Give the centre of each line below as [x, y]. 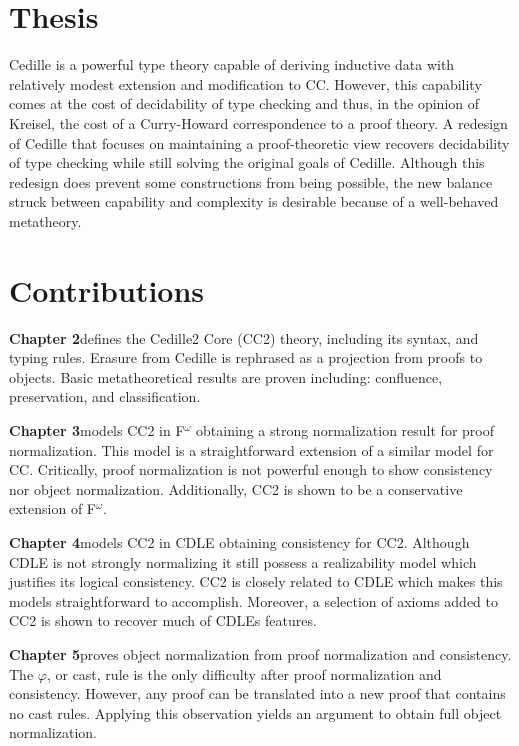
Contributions [107, 289]
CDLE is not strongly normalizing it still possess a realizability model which [243, 561]
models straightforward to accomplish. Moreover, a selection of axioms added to [254, 600]
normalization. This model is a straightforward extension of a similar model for [251, 449]
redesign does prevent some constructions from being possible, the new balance [251, 181]
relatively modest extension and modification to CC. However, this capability [245, 83]
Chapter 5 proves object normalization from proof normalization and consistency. [260, 653]
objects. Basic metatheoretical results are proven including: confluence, [226, 376]
